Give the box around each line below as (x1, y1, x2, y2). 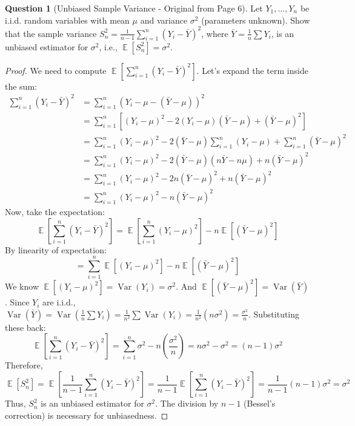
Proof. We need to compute (5, 64, 107, 76)
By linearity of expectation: (5, 243, 107, 256)
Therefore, (5, 359, 43, 371)
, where (201, 27, 228, 39)
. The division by (155, 397, 219, 410)
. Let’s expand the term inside (196, 64, 308, 76)
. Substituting (248, 307, 300, 320)
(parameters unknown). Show (201, 13, 310, 26)
